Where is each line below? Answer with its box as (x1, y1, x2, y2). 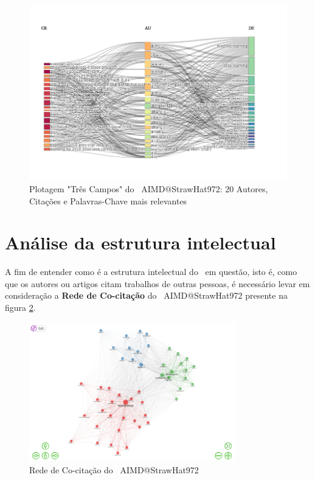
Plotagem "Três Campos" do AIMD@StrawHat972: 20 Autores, (29, 182, 268, 195)
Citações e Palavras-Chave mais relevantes (29, 194, 187, 207)
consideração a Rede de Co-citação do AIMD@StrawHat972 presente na (5, 289, 288, 302)
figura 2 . (5, 301, 36, 314)
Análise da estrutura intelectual (5, 230, 276, 255)
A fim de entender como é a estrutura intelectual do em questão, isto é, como (5, 265, 297, 278)
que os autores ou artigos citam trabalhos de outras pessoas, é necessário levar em (5, 277, 310, 290)
